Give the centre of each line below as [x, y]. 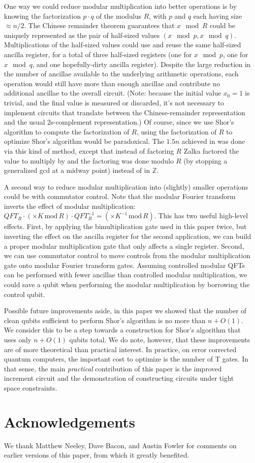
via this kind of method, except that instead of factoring [89, 150]
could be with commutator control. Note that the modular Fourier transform [120, 196]
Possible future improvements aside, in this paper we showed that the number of [125, 311]
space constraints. [31, 387]
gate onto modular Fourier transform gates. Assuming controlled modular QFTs [125, 265]
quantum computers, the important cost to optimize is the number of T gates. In [126, 359]
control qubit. [25, 294]
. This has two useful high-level [201, 215]
